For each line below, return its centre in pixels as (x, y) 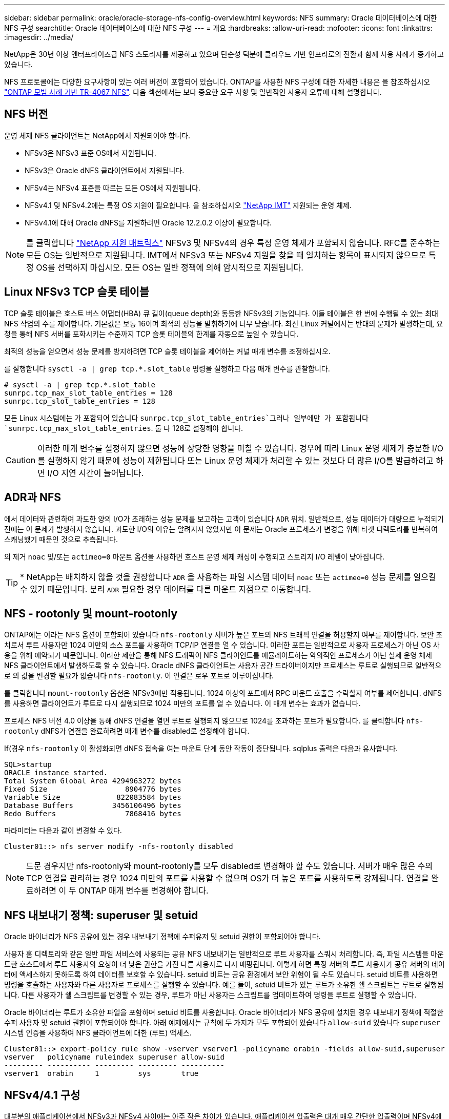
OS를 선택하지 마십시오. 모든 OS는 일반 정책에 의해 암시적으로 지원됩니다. (170, 267)
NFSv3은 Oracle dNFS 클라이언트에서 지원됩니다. (105, 170)
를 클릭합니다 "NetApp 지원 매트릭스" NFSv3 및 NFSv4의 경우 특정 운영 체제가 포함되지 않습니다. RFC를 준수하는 (233, 243)
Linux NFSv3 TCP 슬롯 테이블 (77, 292)
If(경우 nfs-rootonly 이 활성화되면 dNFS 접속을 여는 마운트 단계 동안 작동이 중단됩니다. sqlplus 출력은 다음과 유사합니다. (201, 749)
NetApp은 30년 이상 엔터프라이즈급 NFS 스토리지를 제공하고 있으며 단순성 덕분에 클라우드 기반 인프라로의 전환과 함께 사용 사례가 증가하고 (224, 54)
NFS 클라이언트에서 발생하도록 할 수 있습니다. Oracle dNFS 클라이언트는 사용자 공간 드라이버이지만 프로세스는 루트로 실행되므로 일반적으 (223, 666)
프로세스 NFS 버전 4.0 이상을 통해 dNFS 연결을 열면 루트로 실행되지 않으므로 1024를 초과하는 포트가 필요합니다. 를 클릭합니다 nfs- (214, 721)
